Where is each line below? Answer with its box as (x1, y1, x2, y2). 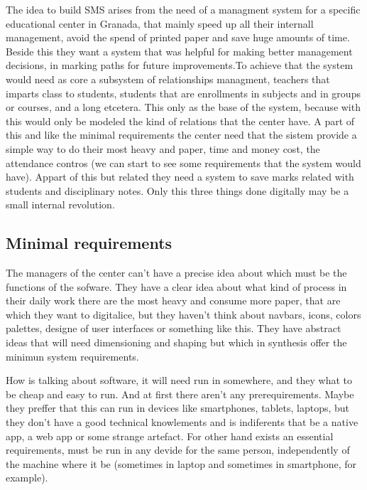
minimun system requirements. (6, 348, 139, 363)
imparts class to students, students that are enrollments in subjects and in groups (6, 85, 361, 100)
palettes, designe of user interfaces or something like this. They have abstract (6, 321, 341, 336)
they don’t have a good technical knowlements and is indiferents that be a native (6, 415, 358, 430)
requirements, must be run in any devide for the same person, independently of (6, 442, 350, 457)
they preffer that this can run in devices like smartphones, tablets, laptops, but (6, 400, 350, 415)
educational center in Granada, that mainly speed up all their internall (6, 16, 314, 31)
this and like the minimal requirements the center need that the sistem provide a (6, 127, 357, 142)
